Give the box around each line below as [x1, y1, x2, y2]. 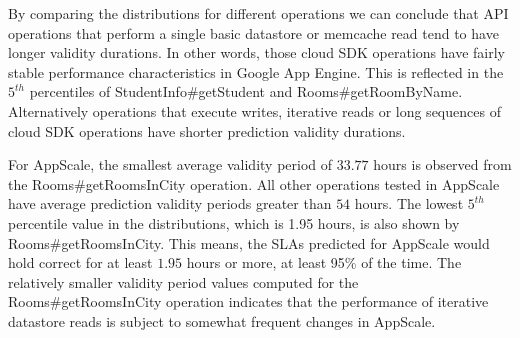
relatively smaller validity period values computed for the [8, 271, 359, 292]
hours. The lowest [354, 193, 464, 214]
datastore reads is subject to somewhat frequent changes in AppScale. [8, 310, 436, 331]
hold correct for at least [8, 252, 153, 273]
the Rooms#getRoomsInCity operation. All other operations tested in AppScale [8, 173, 500, 194]
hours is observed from [373, 154, 512, 175]
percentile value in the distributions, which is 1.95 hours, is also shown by [8, 212, 460, 233]
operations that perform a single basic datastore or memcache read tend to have [8, 22, 499, 43]
